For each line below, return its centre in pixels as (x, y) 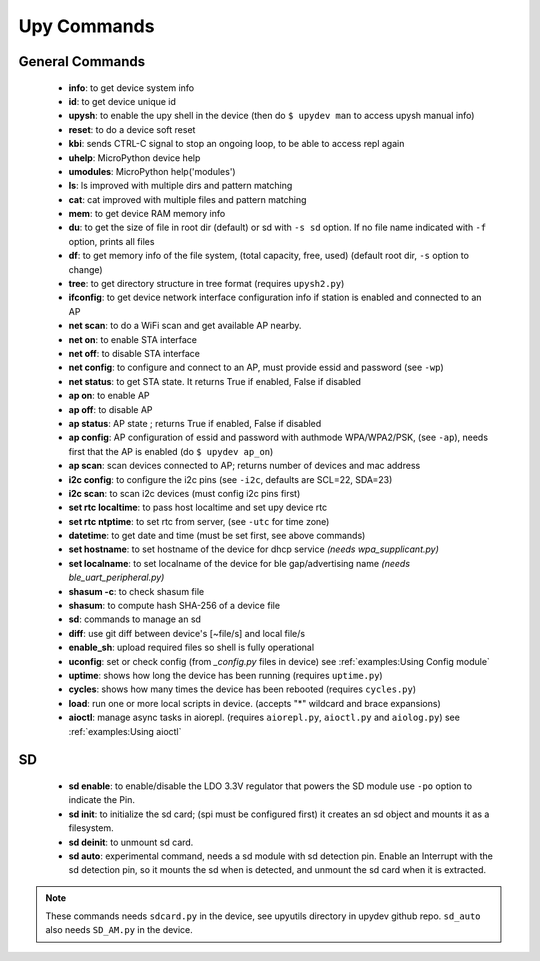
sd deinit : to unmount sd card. (131, 842)
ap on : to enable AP (109, 396)
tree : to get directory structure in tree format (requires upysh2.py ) (206, 284)
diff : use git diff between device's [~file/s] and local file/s (186, 633)
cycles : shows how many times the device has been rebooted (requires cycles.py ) (242, 689)
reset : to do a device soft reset (132, 129)
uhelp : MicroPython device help (134, 157)
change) (86, 269)
